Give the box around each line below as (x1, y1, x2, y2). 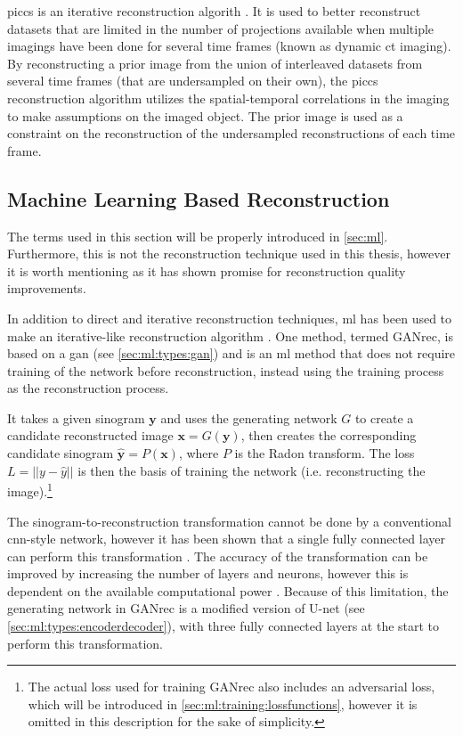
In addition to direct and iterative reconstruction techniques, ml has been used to (7, 308, 452, 327)
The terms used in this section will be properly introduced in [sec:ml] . (7, 226, 388, 245)
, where (178, 444, 219, 462)
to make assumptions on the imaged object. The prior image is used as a (7, 106, 403, 125)
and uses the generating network (160, 408, 337, 427)
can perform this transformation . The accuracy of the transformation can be (7, 546, 428, 565)
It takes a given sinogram (7, 408, 145, 427)
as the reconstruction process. (7, 379, 169, 397)
